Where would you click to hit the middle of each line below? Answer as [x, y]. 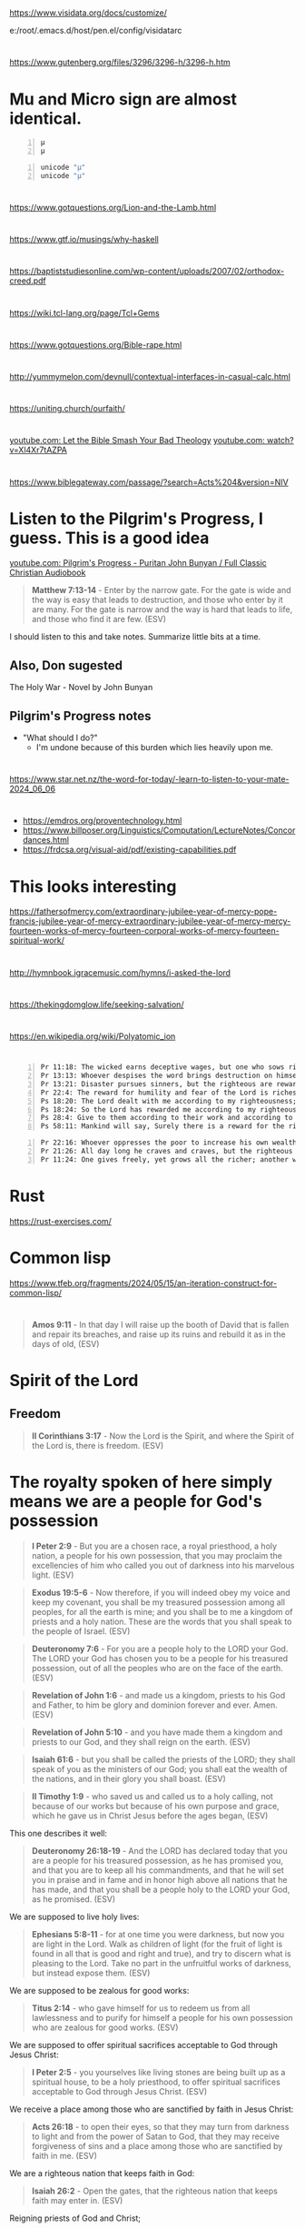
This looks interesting [93, 886]
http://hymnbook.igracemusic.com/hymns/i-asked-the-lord [120, 972]
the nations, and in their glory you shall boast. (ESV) [129, 1778]
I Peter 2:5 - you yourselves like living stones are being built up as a [158, 2072]
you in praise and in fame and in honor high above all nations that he [159, 1879]
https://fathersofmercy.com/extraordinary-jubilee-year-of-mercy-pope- [143, 912]
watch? [280, 441]
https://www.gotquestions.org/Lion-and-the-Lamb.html [113, 208]
